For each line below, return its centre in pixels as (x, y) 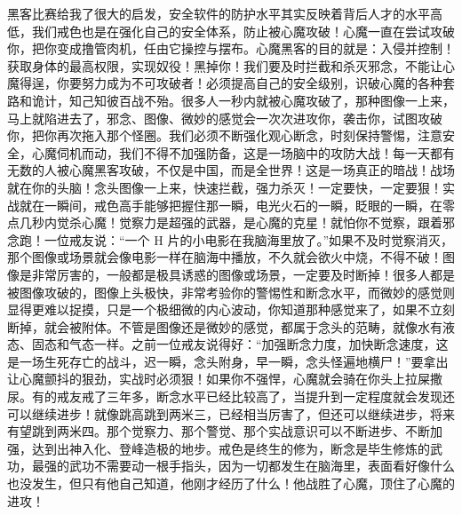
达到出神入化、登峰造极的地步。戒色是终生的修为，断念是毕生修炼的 (231, 448)
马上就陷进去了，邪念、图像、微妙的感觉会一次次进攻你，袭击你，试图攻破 (225, 118)
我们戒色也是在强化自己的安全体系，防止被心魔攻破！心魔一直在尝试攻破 (243, 31)
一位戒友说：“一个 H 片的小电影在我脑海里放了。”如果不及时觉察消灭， (249, 239)
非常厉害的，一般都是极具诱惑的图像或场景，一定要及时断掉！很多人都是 (243, 274)
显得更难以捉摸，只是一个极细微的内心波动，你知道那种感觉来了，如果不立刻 (231, 309)
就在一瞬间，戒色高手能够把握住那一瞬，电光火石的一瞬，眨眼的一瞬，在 (231, 205)
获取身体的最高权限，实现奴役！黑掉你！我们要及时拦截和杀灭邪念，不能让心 (231, 65)
